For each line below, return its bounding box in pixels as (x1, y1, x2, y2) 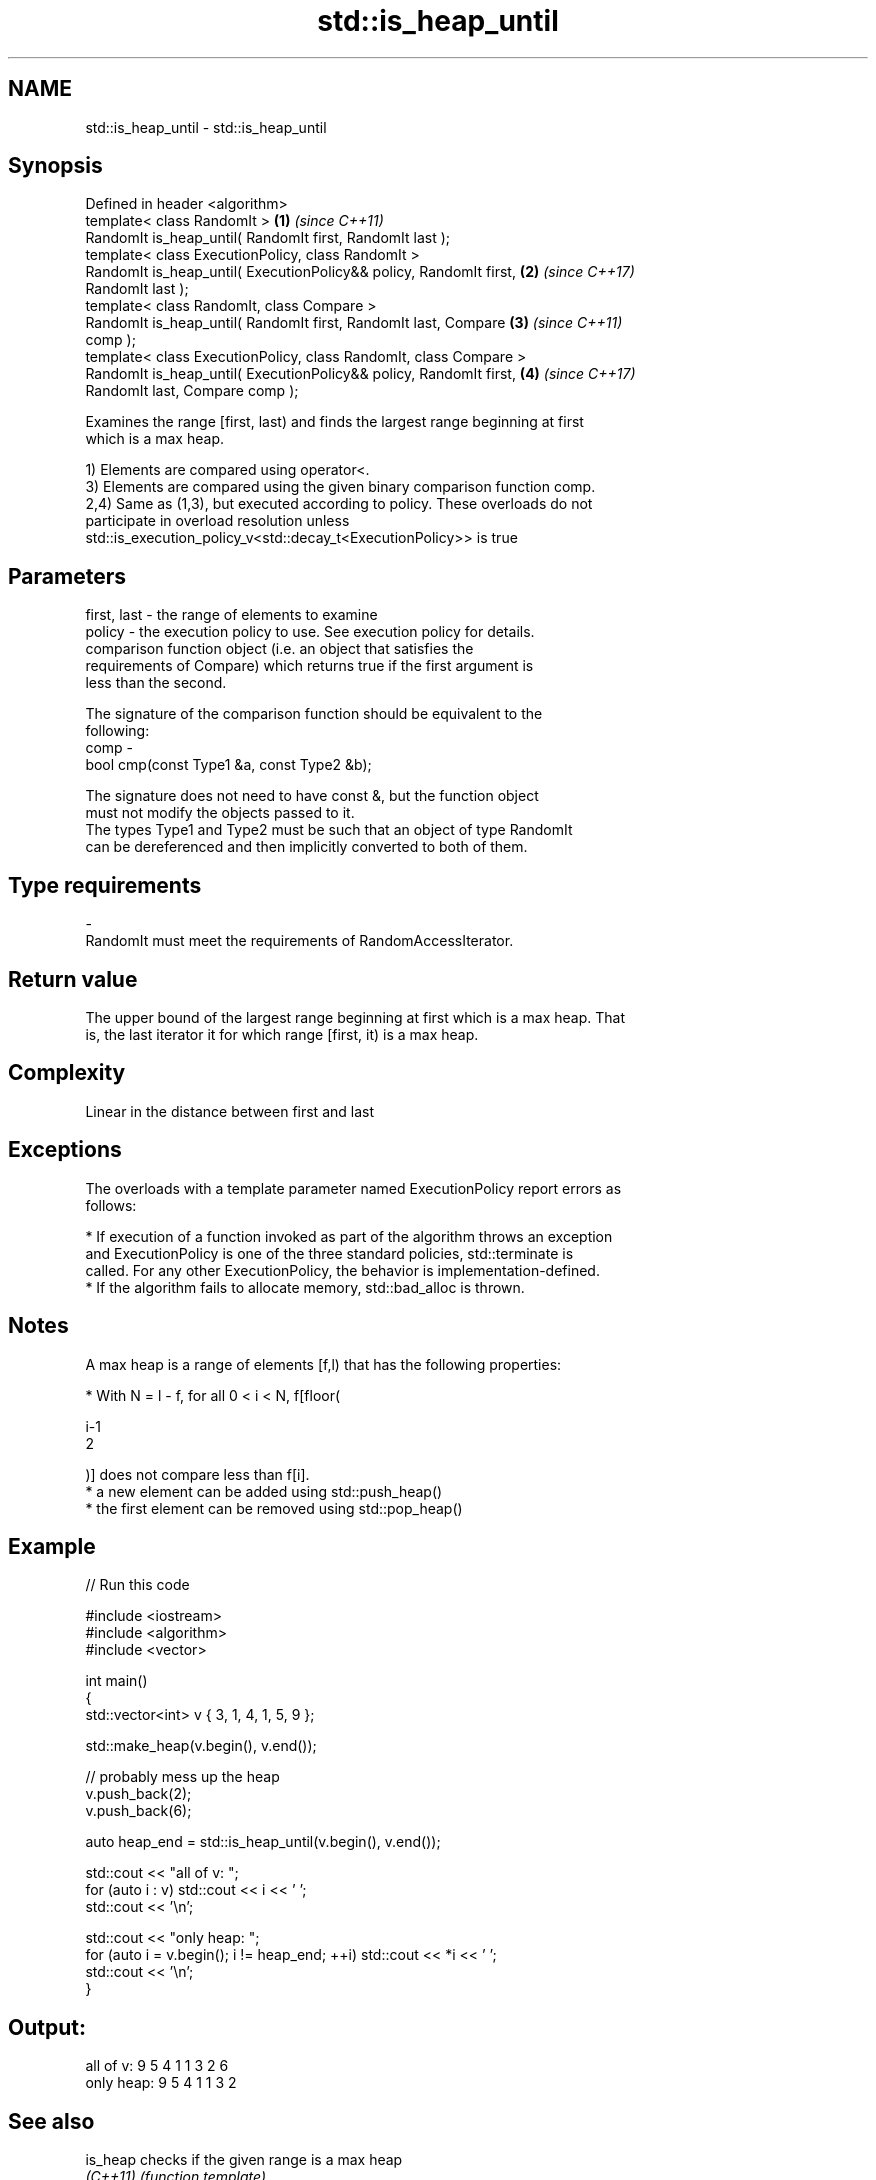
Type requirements (8, 872, 202, 898)
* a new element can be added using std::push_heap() (85, 1482, 443, 1500)
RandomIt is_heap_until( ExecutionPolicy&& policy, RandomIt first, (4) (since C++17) (85, 365, 636, 383)
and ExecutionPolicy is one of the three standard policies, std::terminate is (85, 1244, 574, 1262)
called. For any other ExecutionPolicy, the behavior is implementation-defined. (85, 1261, 600, 1279)
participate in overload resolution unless (85, 512, 350, 530)
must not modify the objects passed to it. (85, 804, 355, 822)
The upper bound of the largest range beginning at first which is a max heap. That (85, 1008, 625, 1026)
